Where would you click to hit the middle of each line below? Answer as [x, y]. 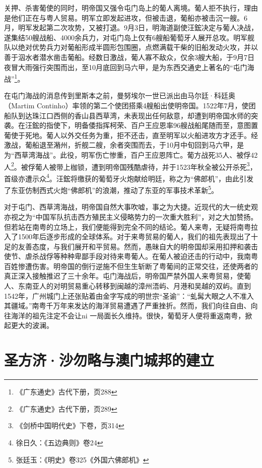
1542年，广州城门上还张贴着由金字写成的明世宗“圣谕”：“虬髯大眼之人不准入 [129, 295]
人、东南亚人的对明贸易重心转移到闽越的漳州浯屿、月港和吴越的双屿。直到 [127, 286]
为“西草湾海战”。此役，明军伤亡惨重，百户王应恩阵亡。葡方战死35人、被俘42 [131, 154]
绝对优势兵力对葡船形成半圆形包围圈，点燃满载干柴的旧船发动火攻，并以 [138, 47]
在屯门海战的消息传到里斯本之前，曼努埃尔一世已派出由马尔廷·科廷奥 [120, 95]
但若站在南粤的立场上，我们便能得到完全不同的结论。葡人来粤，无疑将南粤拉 [131, 226]
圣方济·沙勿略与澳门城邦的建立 [109, 360]
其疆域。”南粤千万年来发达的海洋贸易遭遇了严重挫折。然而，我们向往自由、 [127, 306]
